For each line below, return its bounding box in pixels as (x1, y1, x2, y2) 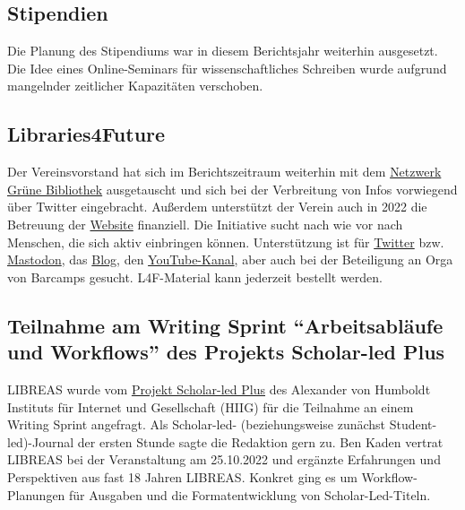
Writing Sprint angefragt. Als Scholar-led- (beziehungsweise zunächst (7, 415, 386, 434)
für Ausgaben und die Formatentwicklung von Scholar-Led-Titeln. (69, 485, 431, 504)
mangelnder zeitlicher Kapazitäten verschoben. (7, 76, 263, 95)
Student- (389, 415, 437, 434)
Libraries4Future (7, 120, 166, 148)
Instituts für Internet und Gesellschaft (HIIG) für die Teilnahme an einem (7, 397, 414, 416)
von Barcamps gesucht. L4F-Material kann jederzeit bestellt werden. (7, 267, 383, 286)
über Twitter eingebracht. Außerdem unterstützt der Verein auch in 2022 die (7, 197, 427, 216)
